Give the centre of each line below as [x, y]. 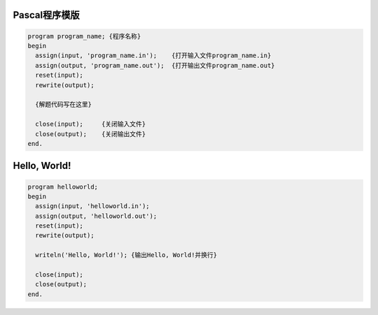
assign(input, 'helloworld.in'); [92, 206]
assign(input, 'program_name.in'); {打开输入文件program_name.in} [153, 56]
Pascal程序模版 [46, 15]
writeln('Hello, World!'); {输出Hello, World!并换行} [126, 255]
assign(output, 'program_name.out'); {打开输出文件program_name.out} [155, 65]
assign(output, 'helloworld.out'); [96, 216]
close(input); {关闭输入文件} [91, 124]
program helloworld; [63, 186]
